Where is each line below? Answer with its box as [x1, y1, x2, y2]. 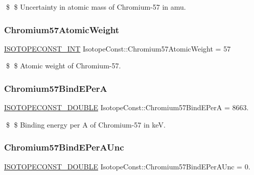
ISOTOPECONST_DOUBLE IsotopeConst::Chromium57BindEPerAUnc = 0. [4, 161, 250, 171]
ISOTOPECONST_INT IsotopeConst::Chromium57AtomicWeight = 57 [4, 43, 231, 54]
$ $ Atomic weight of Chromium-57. [6, 60, 121, 71]
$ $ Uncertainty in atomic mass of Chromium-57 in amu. [6, 2, 186, 12]
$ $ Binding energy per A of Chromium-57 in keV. [6, 119, 166, 130]
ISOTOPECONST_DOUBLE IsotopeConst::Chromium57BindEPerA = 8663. [4, 102, 249, 113]
